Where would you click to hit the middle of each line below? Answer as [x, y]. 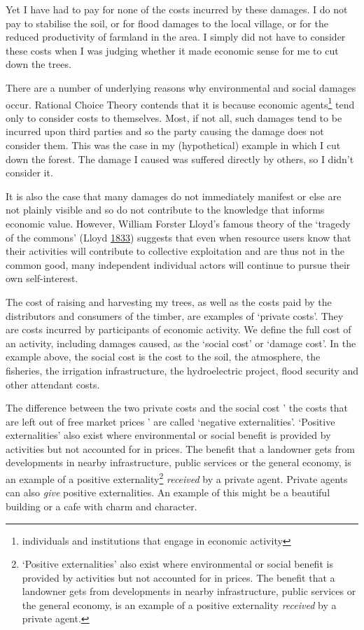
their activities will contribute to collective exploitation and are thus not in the [175, 251]
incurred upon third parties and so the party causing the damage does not [165, 131]
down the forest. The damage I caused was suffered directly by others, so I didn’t [180, 159]
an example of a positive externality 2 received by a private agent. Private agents [177, 478]
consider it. [29, 173]
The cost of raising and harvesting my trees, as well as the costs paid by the [169, 301]
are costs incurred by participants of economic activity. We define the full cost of [178, 329]
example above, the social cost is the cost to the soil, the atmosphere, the [163, 357]
